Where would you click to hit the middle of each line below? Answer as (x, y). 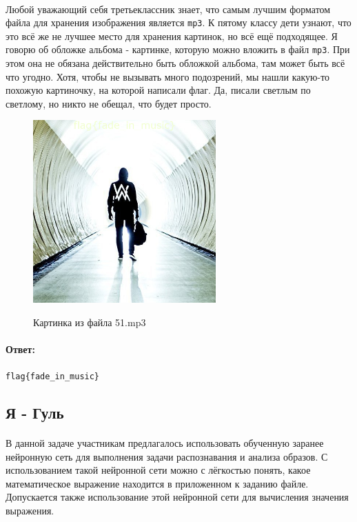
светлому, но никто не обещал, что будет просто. (109, 103)
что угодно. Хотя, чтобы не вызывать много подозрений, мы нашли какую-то (168, 76)
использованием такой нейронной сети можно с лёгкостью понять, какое (158, 470)
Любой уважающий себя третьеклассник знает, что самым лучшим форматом (168, 9)
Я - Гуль (35, 413)
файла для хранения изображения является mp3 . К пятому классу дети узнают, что (178, 22)
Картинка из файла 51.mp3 (90, 322)
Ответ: (20, 349)
